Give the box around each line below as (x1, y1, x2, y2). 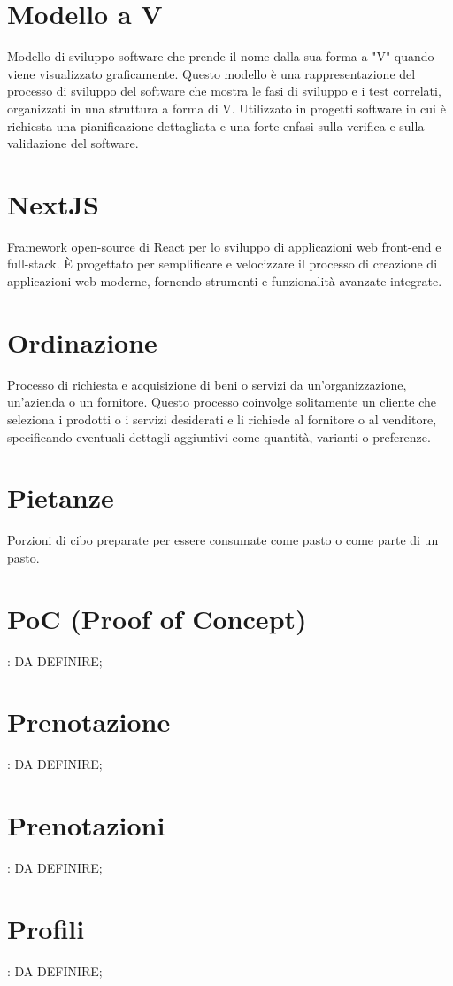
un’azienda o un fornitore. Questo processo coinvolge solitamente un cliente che (7, 392, 436, 411)
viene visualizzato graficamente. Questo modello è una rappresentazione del (7, 64, 416, 82)
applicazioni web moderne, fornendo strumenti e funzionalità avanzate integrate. (7, 272, 442, 290)
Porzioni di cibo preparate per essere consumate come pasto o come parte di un (7, 531, 439, 549)
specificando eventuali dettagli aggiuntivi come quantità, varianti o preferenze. (7, 427, 431, 446)
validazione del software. (7, 134, 139, 152)
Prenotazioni (7, 807, 165, 843)
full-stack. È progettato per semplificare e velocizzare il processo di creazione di (7, 254, 438, 273)
